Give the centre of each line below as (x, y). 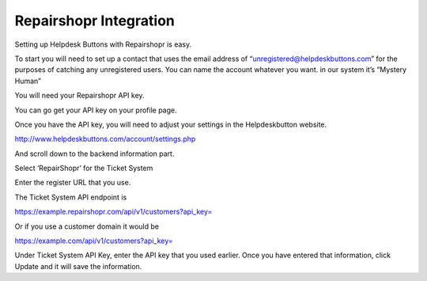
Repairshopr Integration (95, 21)
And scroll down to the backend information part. (94, 154)
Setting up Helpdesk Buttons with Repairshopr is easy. (103, 44)
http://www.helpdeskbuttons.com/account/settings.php (105, 139)
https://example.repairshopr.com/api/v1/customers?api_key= (113, 212)
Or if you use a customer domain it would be (87, 226)
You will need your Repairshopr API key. (80, 96)
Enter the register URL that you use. (73, 183)
